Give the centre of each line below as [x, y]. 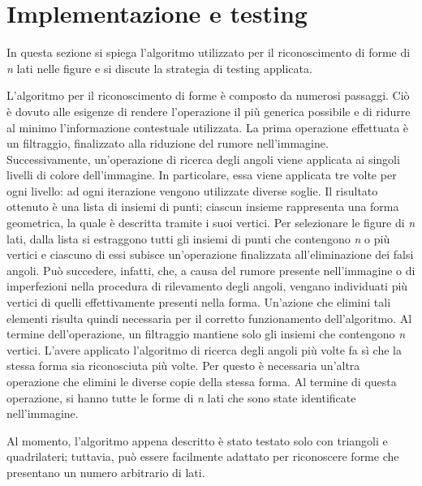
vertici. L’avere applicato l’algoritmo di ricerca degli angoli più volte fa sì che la [204, 349]
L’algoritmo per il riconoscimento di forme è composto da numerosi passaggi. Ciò [208, 95]
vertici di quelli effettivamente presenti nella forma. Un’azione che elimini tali [199, 302]
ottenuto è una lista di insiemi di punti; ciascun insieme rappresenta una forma [203, 206]
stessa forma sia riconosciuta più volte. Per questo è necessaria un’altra [183, 366]
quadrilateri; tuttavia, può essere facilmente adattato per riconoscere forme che [203, 456]
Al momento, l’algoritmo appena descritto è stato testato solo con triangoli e [197, 440]
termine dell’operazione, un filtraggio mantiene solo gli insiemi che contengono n [206, 334]
